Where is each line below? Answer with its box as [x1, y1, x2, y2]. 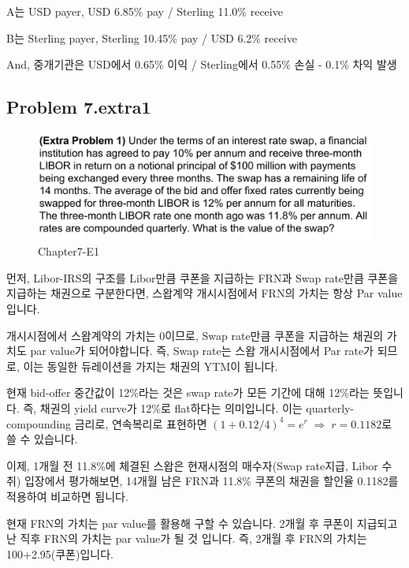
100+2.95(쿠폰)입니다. [6, 545, 113, 562]
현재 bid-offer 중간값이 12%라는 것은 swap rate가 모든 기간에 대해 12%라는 [6, 384, 370, 401]
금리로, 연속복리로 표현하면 [74, 415, 207, 432]
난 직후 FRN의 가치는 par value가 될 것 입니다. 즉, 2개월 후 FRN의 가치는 [6, 530, 367, 547]
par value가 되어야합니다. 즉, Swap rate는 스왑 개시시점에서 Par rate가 [30, 342, 374, 359]
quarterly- [306, 399, 355, 416]
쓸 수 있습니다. [6, 431, 78, 447]
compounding [6, 415, 72, 432]
